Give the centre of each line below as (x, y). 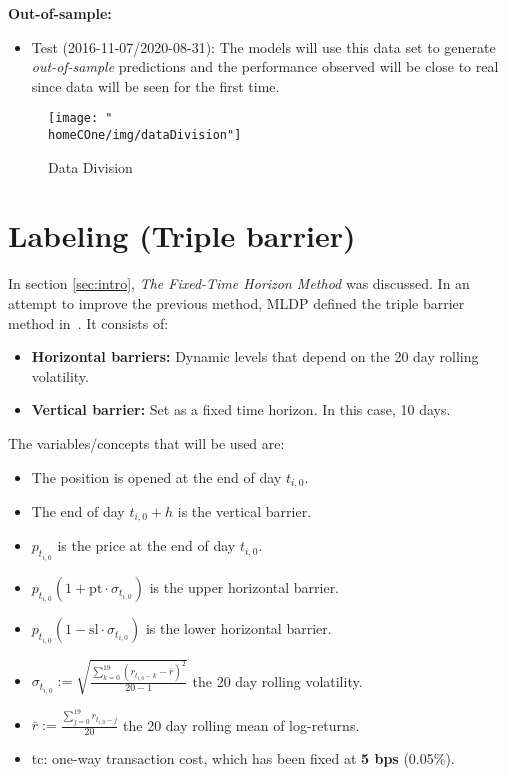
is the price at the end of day (146, 545)
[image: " (80, 118)
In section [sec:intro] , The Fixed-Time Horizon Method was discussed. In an (239, 283)
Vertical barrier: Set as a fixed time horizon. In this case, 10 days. (241, 409)
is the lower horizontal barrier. (238, 628)
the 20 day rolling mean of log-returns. (241, 724)
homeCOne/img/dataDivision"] (145, 135)
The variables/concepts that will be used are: (146, 442)
